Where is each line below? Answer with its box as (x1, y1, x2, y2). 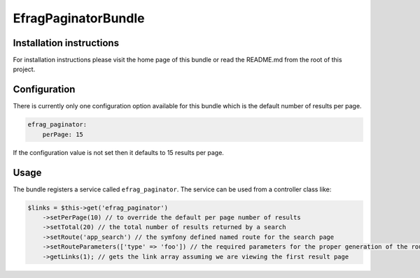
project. (13, 65, 36, 73)
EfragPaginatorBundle (13, 10, 145, 26)
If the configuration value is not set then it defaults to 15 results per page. (13, 148, 224, 156)
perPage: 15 (42, 130, 84, 138)
